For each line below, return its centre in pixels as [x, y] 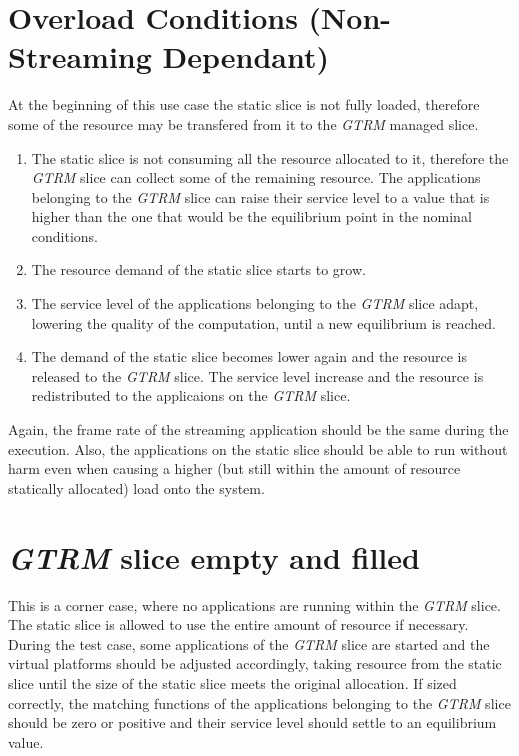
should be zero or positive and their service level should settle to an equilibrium [252, 722]
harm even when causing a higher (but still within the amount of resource [234, 468]
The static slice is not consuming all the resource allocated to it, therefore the [270, 157]
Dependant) [246, 56]
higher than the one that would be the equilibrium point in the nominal [251, 216]
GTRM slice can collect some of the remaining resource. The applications [256, 177]
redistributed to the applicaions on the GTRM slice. [191, 395]
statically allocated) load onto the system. [136, 487]
